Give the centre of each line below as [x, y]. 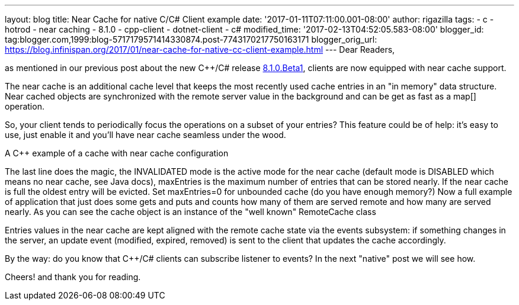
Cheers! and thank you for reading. [73, 277]
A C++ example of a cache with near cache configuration [117, 153]
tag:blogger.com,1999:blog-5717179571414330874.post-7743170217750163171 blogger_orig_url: [191, 39]
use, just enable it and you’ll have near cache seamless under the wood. [145, 135]
